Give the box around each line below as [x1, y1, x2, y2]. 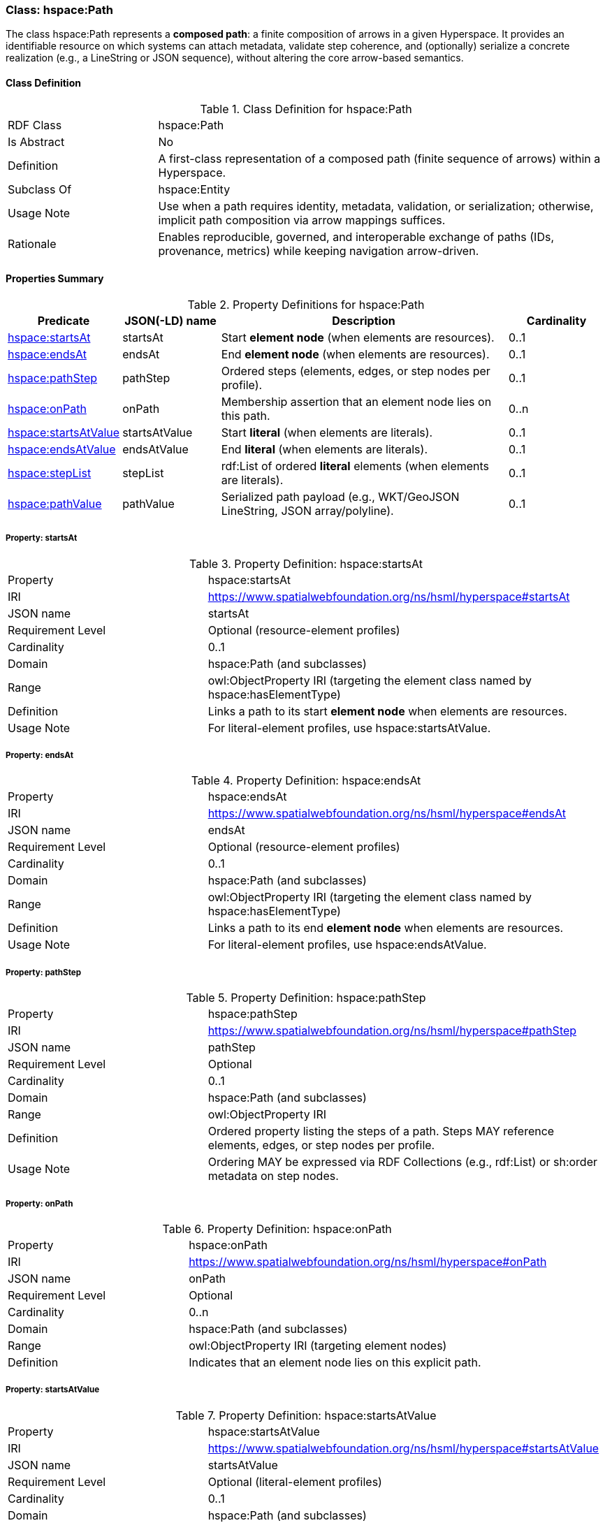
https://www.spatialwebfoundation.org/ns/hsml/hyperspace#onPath [189, 1254, 547, 1269]
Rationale [8, 236, 57, 251]
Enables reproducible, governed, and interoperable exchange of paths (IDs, [158, 229, 554, 244]
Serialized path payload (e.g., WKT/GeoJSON [221, 489, 460, 504]
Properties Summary [6, 272, 104, 285]
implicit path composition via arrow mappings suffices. [158, 212, 446, 227]
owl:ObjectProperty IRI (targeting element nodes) [189, 1338, 447, 1353]
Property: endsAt [6, 750, 73, 760]
